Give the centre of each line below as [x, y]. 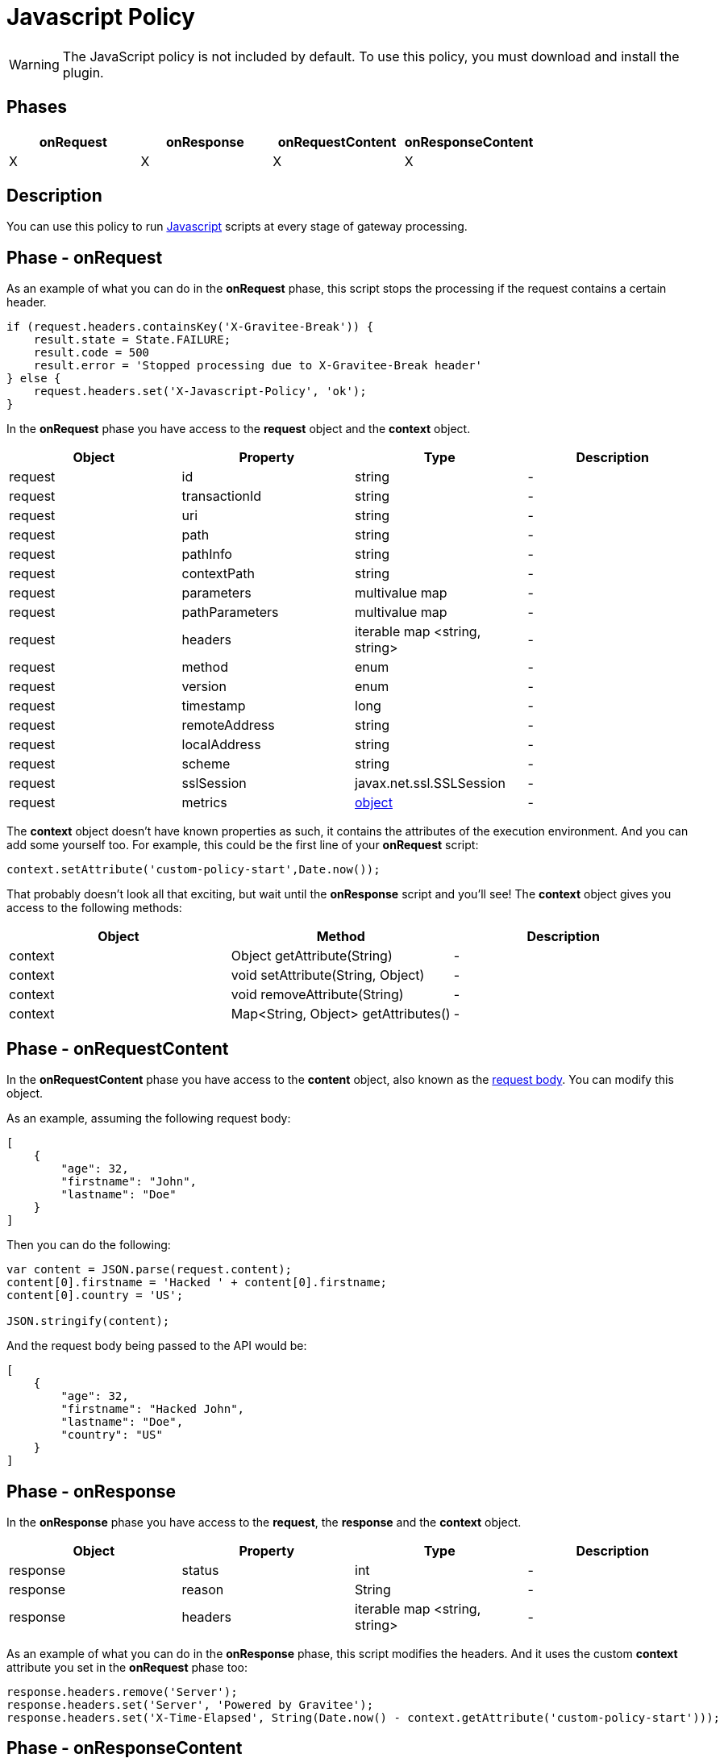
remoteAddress [228, 725]
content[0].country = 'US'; [95, 1296]
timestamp [214, 706]
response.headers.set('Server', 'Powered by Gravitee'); [190, 1704]
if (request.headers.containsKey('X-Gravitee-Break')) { [190, 327]
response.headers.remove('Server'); [122, 1691]
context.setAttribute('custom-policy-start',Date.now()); [193, 870]
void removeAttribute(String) [317, 995]
